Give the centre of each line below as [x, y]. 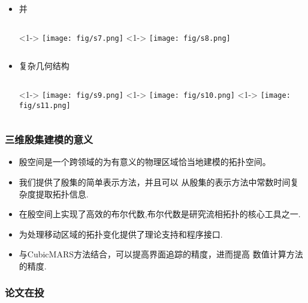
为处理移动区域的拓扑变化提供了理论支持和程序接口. [121, 234]
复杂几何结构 [44, 66]
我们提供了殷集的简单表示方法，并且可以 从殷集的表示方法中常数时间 [155, 181]
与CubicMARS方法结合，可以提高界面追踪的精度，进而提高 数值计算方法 [161, 254]
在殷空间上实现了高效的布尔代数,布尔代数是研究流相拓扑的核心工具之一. [160, 214]
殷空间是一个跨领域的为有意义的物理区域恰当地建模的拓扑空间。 [145, 162]
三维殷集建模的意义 [49, 139]
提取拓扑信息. [62, 193]
